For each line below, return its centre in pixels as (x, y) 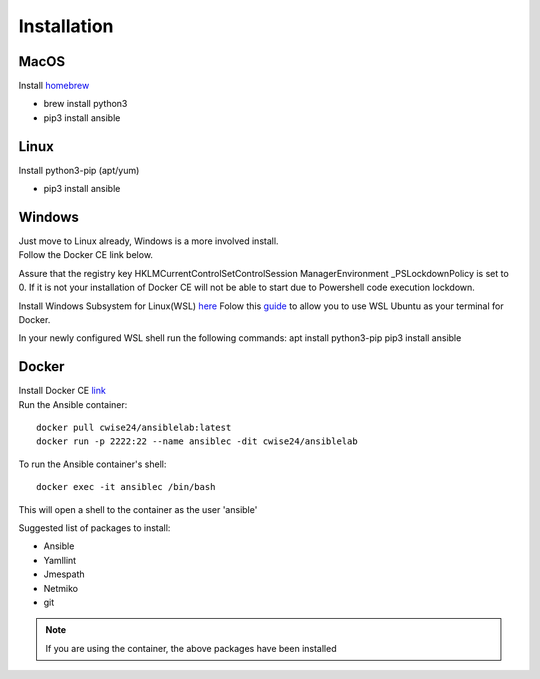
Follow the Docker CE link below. (86, 255)
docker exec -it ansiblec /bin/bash (126, 487)
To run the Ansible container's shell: (92, 464)
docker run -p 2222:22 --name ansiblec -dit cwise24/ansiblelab (197, 441)
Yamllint (60, 560)
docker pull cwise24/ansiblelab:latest (134, 428)
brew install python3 (85, 104)
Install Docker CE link (62, 391)
